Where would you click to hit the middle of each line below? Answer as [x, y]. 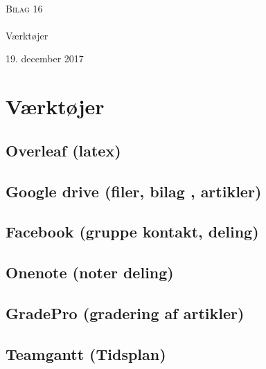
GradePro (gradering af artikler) [125, 313]
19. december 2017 [45, 58]
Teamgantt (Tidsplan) [86, 353]
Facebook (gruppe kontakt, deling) [132, 232]
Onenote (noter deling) [90, 272]
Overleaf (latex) [63, 150]
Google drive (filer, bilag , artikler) [134, 191]
